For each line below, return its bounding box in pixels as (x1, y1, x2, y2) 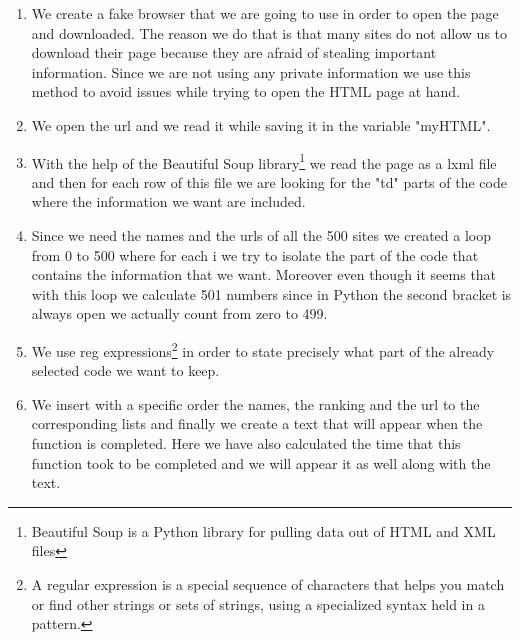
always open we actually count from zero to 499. (31, 303, 328, 324)
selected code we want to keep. (31, 360, 220, 381)
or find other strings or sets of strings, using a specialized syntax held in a (31, 593, 485, 614)
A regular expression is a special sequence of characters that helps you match (31, 573, 505, 594)
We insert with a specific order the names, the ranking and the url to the (31, 393, 480, 414)
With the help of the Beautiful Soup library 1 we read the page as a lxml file (31, 149, 497, 173)
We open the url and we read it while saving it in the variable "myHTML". (31, 114, 491, 135)
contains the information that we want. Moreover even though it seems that (31, 264, 497, 285)
